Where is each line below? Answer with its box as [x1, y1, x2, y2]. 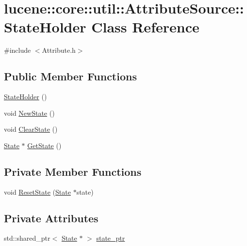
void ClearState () [4, 124, 58, 134]
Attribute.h [42, 45, 76, 55]
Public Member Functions [4, 69, 137, 84]
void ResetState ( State [4, 186, 71, 197]
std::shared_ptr [4, 233, 50, 243]
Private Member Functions [4, 164, 142, 179]
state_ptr [96, 233, 125, 243]
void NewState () [4, 108, 55, 118]
